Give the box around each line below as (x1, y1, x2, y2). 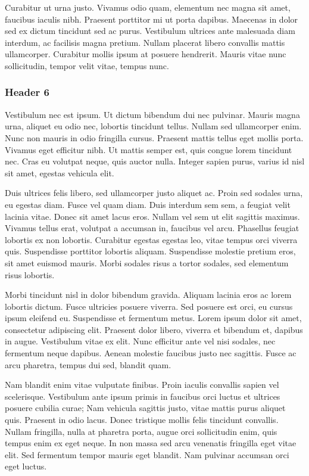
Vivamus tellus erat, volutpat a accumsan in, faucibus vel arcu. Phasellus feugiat (5, 222, 299, 234)
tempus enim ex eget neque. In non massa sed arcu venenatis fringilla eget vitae (5, 437, 296, 449)
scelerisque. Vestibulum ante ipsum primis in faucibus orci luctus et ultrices (5, 390, 280, 402)
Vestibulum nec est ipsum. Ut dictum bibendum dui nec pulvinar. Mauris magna (5, 108, 300, 120)
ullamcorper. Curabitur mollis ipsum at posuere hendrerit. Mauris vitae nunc (5, 48, 286, 60)
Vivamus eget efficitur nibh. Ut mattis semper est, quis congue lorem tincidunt (5, 143, 292, 155)
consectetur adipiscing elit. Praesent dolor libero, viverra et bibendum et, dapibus (5, 323, 303, 335)
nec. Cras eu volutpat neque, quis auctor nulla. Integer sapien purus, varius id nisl (5, 155, 305, 167)
